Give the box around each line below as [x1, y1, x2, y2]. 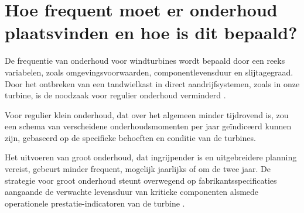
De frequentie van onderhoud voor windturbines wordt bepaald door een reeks [5, 54, 285, 67]
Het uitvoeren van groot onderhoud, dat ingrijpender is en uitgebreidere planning [5, 151, 297, 163]
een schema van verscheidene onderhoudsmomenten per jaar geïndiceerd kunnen [5, 120, 292, 132]
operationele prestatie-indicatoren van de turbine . [5, 197, 185, 209]
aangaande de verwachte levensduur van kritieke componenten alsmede [5, 185, 259, 198]
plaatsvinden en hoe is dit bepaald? [5, 20, 298, 44]
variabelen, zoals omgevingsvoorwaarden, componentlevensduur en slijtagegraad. [5, 66, 293, 78]
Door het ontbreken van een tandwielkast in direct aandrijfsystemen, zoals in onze [5, 77, 300, 90]
